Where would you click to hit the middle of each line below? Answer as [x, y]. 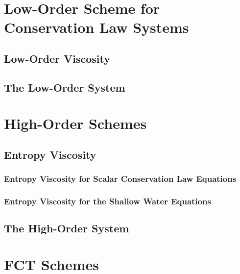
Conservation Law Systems [96, 27]
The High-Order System [67, 228]
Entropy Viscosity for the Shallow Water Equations [108, 201]
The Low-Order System [65, 87]
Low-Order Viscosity [57, 58]
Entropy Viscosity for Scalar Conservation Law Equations [120, 179]
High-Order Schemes [75, 123]
